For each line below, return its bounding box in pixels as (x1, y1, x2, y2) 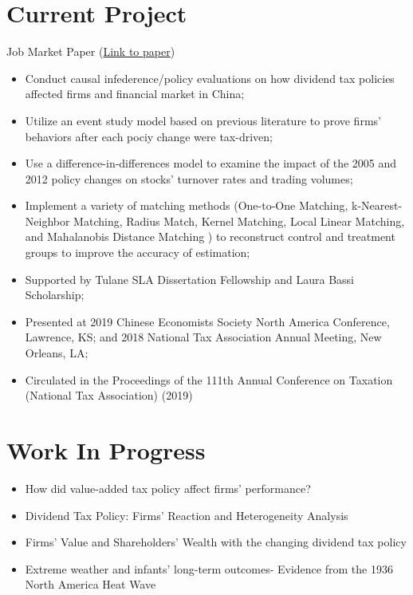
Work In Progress (6, 434, 206, 466)
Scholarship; (25, 286, 85, 303)
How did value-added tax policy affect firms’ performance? (25, 479, 311, 496)
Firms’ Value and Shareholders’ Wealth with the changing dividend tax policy (25, 534, 407, 550)
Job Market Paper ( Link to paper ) (6, 43, 175, 60)
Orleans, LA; (25, 345, 88, 361)
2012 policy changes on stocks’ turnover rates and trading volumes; (25, 170, 353, 187)
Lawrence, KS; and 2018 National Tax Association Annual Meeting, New (25, 329, 382, 345)
